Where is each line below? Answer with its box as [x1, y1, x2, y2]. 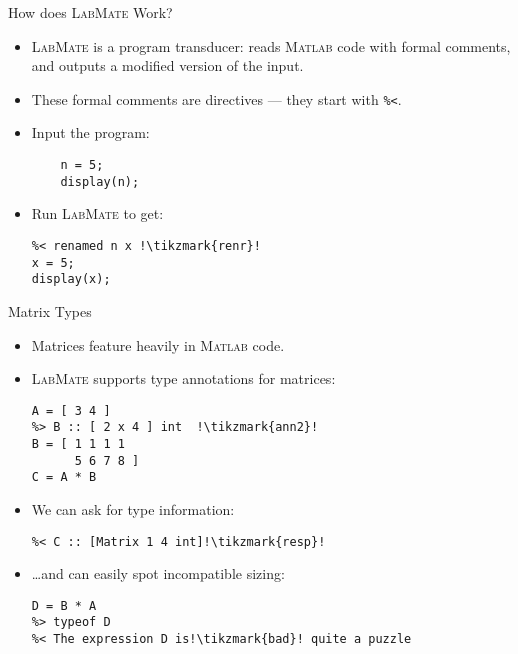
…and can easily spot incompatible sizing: [31, 563, 285, 584]
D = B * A [31, 598, 97, 613]
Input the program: [31, 122, 150, 143]
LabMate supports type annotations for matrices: [31, 368, 336, 389]
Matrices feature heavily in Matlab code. [31, 334, 285, 355]
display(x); [31, 272, 111, 287]
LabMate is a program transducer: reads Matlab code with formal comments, [31, 35, 511, 56]
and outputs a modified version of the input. [31, 55, 304, 76]
